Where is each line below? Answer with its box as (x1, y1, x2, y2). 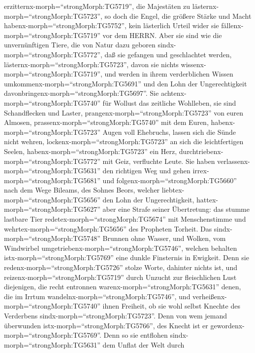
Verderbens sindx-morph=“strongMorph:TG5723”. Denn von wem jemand (4, 311, 227, 320)
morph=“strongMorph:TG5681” (4, 175, 100, 185)
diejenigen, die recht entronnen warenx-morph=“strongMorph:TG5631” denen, (4, 281, 241, 292)
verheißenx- (192, 291, 227, 301)
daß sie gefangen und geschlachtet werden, (104, 49, 232, 59)
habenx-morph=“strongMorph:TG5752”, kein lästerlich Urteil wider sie (4, 20, 219, 31)
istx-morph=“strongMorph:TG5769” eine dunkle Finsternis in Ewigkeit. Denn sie (4, 252, 249, 263)
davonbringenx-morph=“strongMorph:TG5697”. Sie (4, 88, 159, 98)
